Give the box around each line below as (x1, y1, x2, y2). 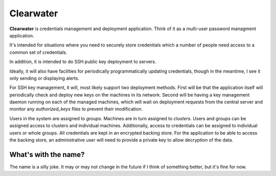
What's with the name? (9, 150, 85, 159)
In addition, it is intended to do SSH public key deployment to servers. (9, 59, 156, 65)
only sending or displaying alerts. (9, 75, 79, 81)
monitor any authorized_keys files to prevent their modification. (9, 106, 143, 112)
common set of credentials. (9, 49, 67, 55)
